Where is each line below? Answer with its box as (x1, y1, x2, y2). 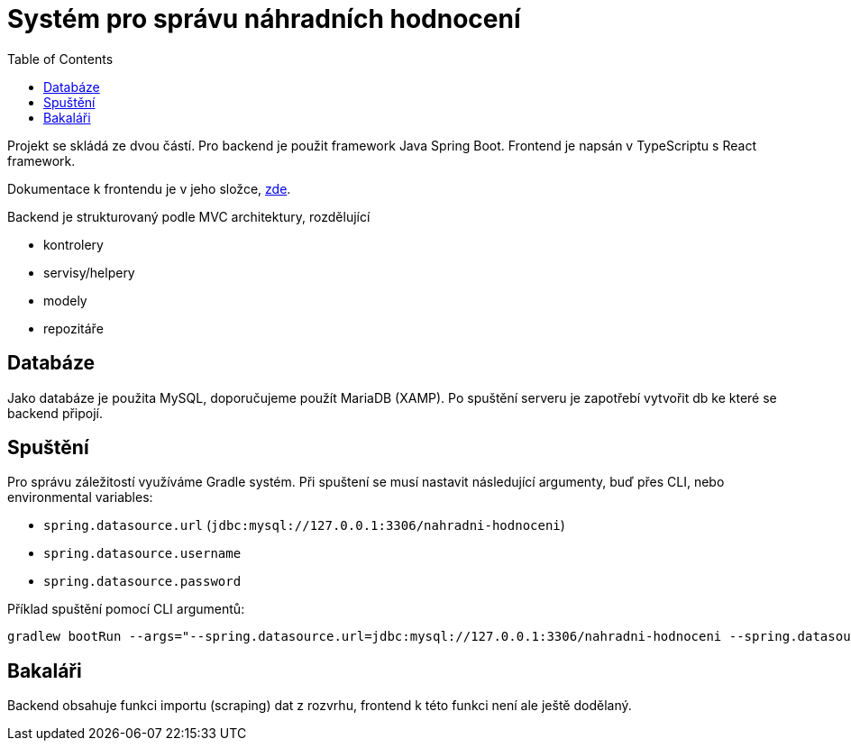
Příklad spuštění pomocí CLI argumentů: (7, 601, 245, 617)
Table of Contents (7, 50, 114, 67)
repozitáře (43, 320, 104, 336)
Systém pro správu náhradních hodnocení (7, 4, 521, 34)
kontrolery (43, 236, 104, 252)
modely (43, 292, 87, 308)
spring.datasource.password (43, 574, 242, 589)
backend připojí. (7, 405, 104, 421)
